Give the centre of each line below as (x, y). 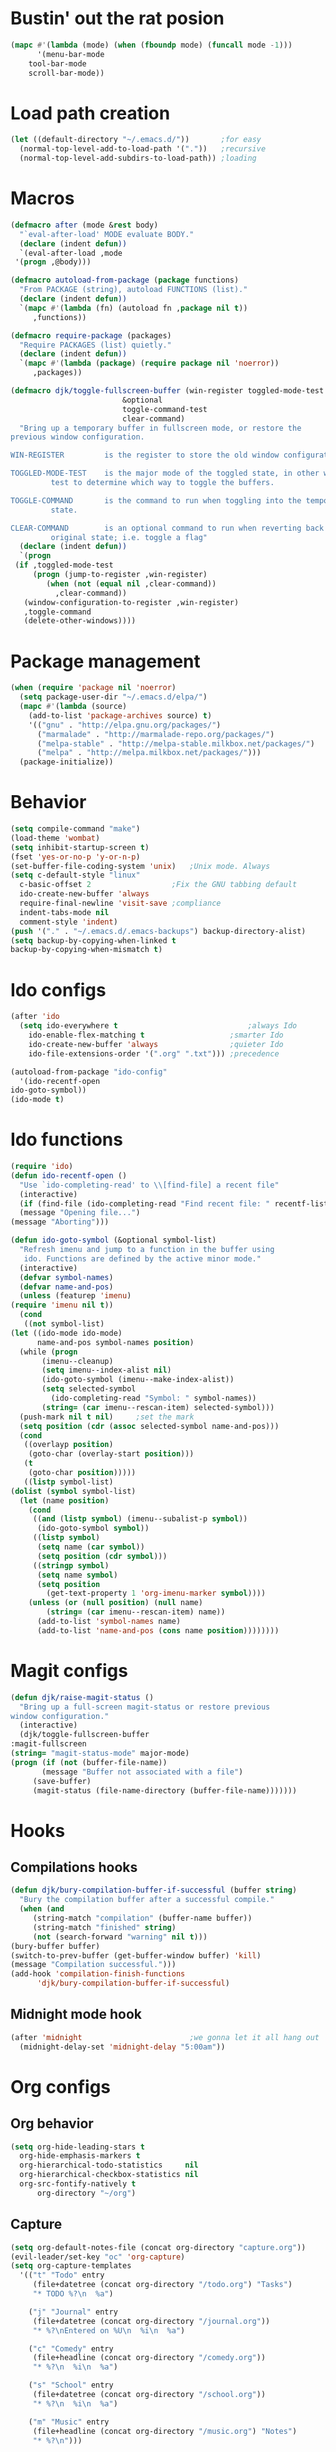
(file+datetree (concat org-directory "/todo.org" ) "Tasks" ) (162, 2285)
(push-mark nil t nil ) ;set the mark (107, 1417)
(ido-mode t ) (37, 1100)
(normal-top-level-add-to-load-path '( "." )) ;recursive (143, 149)
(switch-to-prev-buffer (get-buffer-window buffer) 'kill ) (136, 1955)
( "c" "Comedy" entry (71, 2348)
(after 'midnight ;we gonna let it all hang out (165, 2037)
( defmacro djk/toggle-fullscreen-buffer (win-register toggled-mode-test (167, 391)
